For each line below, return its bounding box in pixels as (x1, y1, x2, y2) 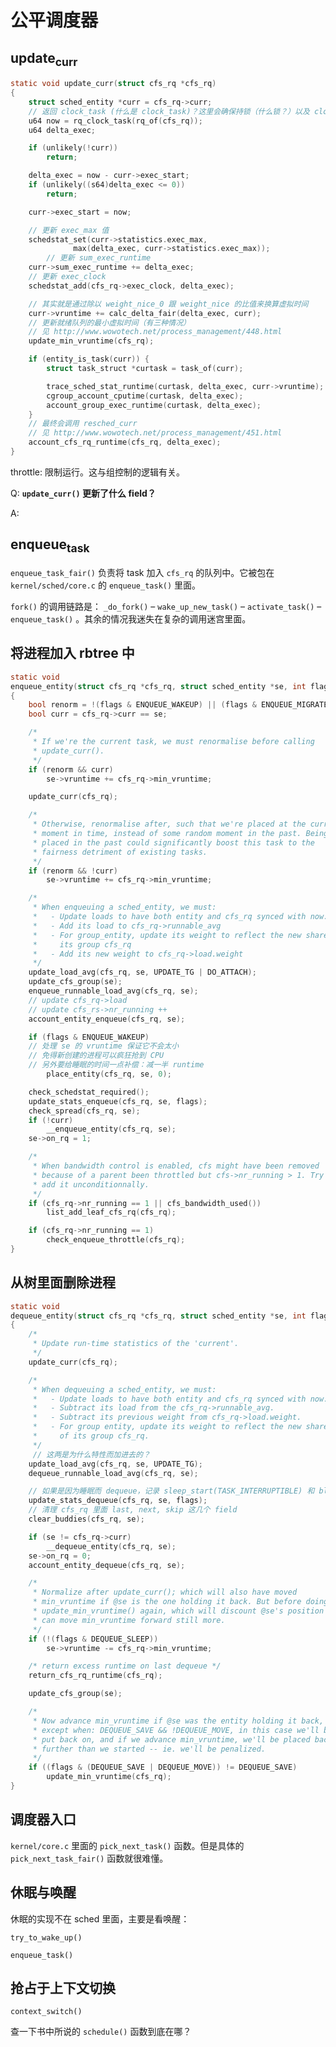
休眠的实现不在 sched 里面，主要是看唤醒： (10, 1912, 190, 1925)
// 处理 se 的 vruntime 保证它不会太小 (28, 1041, 180, 1051)
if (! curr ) (28, 1115, 74, 1125)
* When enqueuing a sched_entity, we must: (32, 902, 217, 913)
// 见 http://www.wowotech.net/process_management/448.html (28, 327, 283, 337)
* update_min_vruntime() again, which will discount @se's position (32, 1606, 325, 1616)
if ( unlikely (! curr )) (28, 143, 118, 153)
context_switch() (10, 2007, 83, 2017)
